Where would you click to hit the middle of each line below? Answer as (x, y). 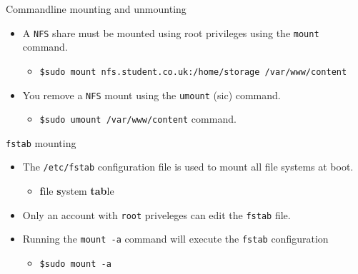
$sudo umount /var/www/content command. (138, 119)
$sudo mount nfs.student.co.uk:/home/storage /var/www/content (193, 72)
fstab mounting (41, 142)
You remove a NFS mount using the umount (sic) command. (151, 95)
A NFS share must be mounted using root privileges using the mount (171, 32)
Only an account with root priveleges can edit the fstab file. (156, 214)
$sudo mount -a (75, 264)
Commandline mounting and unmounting (96, 9)
